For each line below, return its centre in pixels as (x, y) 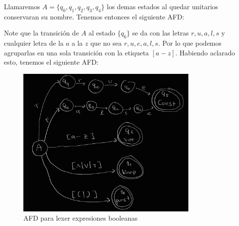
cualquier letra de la (34, 43)
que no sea (106, 43)
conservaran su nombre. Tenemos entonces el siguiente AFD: (94, 16)
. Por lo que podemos (190, 43)
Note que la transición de (42, 33)
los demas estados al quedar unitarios (163, 6)
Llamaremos (22, 6)
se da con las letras (160, 33)
